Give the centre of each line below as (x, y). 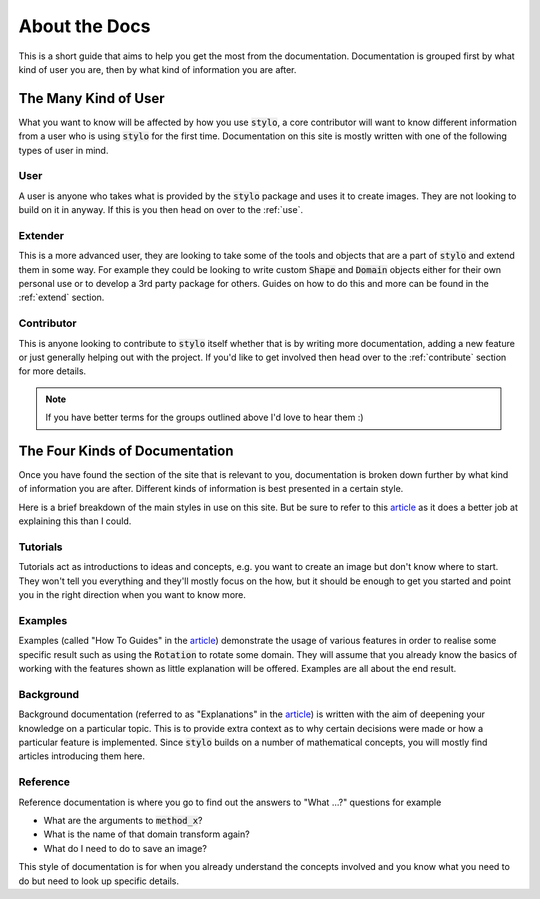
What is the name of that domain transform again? (146, 834)
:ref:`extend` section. (61, 297)
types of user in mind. (63, 150)
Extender (41, 235)
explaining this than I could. (75, 521)
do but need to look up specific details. (99, 881)
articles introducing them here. (81, 756)
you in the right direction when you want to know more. (132, 595)
